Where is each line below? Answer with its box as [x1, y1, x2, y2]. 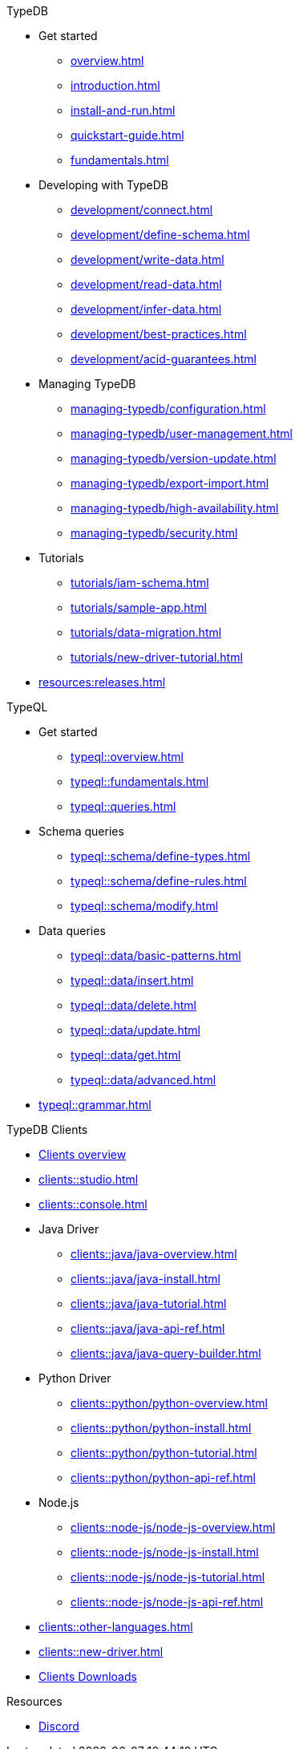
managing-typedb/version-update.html [71, 451, 277, 465]
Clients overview [38, 1148, 127, 1161]
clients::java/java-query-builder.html [71, 1346, 261, 1360]
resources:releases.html [38, 675, 166, 689]
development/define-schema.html [71, 228, 250, 241]
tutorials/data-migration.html [71, 626, 222, 639]
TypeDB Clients [6, 1123, 88, 1136]
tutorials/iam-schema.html [71, 576, 209, 589]
